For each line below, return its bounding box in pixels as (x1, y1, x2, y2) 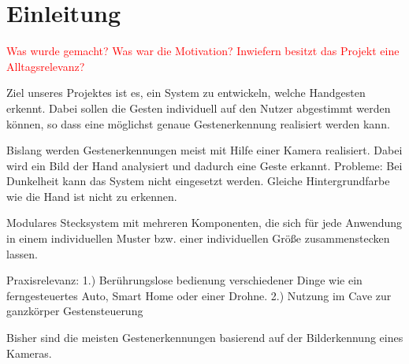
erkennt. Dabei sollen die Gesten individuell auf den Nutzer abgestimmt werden (6, 99, 391, 116)
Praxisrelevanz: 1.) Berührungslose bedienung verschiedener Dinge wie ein (6, 272, 363, 288)
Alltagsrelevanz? (6, 58, 85, 74)
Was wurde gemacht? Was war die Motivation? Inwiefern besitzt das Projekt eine (6, 43, 400, 59)
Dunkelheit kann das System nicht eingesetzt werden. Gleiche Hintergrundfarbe (6, 173, 390, 189)
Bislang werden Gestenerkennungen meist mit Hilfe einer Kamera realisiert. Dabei (6, 142, 403, 158)
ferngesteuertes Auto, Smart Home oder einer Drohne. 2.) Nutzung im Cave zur (6, 287, 392, 303)
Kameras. (6, 344, 52, 361)
